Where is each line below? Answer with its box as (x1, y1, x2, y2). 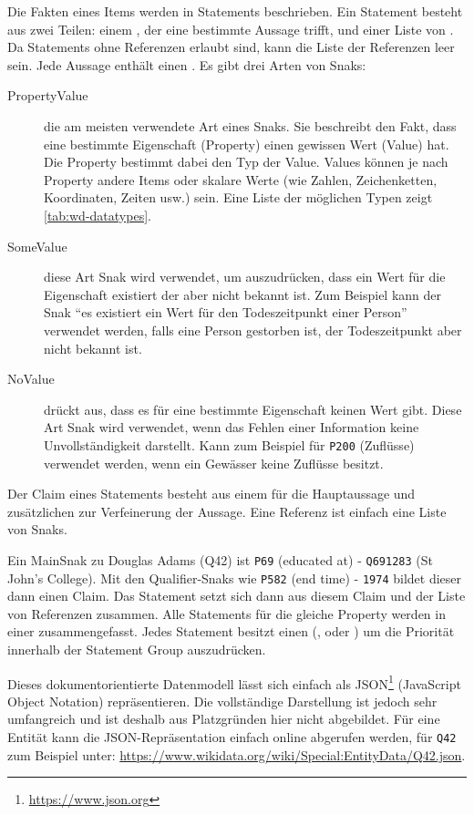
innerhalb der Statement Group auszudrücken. (7, 640, 266, 658)
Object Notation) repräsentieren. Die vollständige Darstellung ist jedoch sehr (7, 691, 438, 710)
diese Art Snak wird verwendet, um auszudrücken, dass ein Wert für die (44, 267, 446, 286)
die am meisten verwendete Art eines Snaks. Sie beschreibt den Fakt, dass (44, 116, 457, 135)
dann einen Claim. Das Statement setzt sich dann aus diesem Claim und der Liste (7, 586, 466, 605)
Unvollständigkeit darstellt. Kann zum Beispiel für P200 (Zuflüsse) (44, 435, 415, 454)
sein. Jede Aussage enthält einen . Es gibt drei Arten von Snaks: (7, 55, 366, 74)
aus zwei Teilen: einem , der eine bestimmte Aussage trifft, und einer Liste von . (7, 19, 454, 38)
